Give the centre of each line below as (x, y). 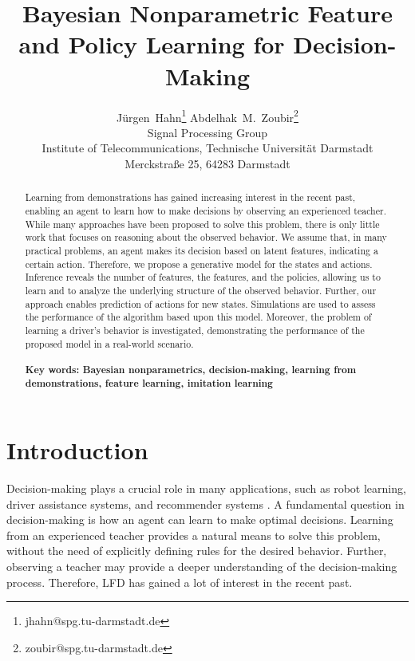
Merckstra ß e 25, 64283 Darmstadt (207, 163)
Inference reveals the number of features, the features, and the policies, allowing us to (203, 277)
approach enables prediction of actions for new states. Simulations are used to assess (200, 303)
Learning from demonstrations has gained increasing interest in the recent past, (190, 197)
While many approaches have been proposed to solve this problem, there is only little (202, 224)
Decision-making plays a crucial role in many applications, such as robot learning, (206, 488)
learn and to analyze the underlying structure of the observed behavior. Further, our (201, 290)
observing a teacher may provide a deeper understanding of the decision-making (202, 567)
